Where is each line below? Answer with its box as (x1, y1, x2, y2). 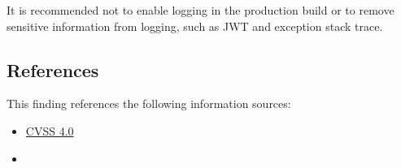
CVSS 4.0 (25, 122, 74, 139)
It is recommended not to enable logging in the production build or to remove (7, 2, 394, 18)
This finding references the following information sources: (7, 95, 291, 112)
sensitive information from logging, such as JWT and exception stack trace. (7, 17, 383, 34)
